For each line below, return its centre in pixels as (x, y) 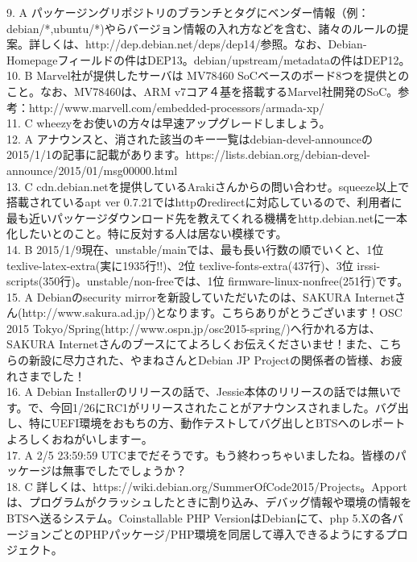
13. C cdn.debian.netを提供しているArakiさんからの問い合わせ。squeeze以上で (208, 186)
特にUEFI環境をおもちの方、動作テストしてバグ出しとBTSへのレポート (217, 423)
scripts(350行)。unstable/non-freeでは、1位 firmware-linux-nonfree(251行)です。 (208, 281)
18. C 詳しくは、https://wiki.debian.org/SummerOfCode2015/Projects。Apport (207, 486)
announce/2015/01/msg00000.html (92, 170)
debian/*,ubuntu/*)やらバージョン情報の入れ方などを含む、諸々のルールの (202, 28)
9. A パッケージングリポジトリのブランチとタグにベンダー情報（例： (188, 12)
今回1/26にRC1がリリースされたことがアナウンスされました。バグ (224, 407)
